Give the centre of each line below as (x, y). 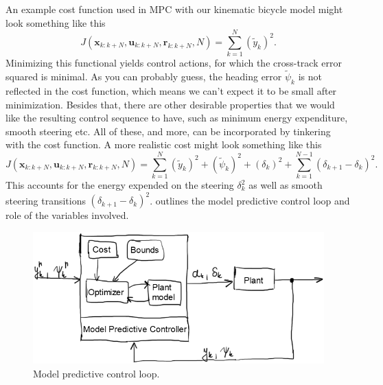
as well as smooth (286, 185)
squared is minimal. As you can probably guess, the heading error (144, 77)
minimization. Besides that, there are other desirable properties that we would (170, 104)
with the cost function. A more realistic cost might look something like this (164, 144)
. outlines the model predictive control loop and (250, 200)
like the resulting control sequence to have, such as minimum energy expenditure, (177, 118)
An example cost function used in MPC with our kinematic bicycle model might (174, 9)
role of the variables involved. (67, 215)
